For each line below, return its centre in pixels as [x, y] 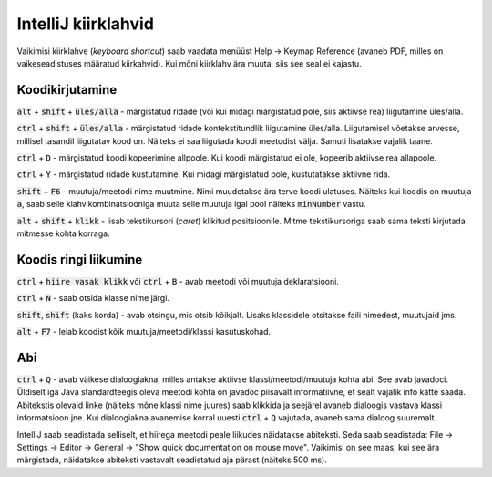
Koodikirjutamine [67, 90]
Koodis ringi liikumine [80, 259]
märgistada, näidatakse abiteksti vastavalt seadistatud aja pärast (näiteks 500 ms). [172, 460]
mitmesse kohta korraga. [63, 233]
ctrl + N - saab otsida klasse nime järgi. [93, 298]
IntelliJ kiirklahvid [86, 24]
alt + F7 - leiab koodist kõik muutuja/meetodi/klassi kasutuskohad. [144, 332]
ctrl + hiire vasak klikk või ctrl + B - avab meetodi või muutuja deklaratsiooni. [178, 281]
